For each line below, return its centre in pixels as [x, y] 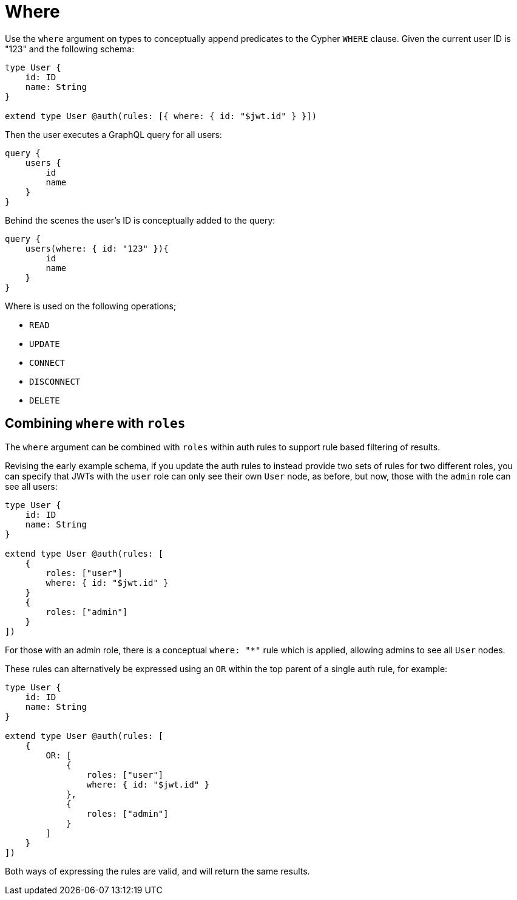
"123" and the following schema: [70, 49]
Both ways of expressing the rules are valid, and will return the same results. [157, 871]
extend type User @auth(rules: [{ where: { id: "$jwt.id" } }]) [161, 116]
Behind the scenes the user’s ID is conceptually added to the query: [140, 220]
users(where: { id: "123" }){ [97, 248]
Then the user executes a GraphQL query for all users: [113, 134]
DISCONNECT [55, 381]
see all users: [31, 486]
